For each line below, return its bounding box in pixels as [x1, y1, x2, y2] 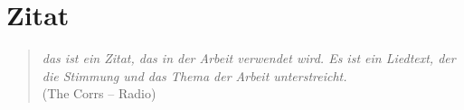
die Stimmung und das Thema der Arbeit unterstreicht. [42, 66, 347, 85]
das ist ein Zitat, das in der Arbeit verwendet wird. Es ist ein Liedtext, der [42, 49, 456, 68]
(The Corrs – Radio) [42, 84, 156, 103]
